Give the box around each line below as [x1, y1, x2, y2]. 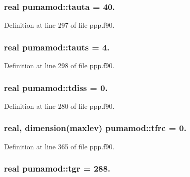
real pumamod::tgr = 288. [4, 162, 111, 175]
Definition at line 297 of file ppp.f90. [4, 20, 115, 30]
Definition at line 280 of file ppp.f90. [4, 100, 115, 111]
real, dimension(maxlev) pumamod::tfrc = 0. [4, 122, 187, 134]
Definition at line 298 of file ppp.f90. [4, 60, 115, 71]
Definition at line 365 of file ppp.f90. [4, 141, 115, 151]
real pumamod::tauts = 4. [4, 41, 110, 53]
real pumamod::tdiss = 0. [4, 81, 108, 93]
